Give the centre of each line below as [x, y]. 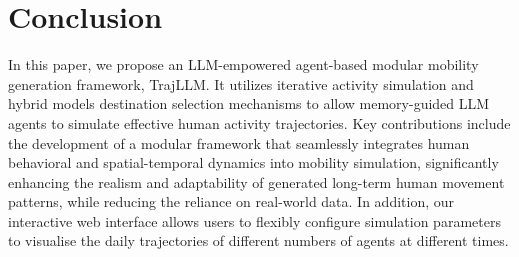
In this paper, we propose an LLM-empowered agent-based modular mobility [243, 64]
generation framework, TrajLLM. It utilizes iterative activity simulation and [241, 83]
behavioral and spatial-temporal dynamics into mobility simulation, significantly [253, 162]
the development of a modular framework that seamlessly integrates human [239, 142]
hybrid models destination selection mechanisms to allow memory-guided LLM [249, 103]
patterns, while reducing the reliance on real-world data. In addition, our [231, 201]
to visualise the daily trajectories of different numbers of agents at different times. [258, 240]
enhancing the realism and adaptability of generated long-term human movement [256, 181]
